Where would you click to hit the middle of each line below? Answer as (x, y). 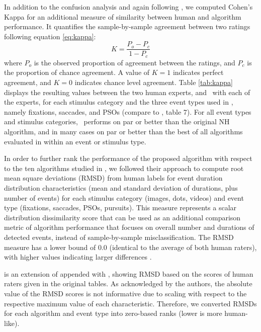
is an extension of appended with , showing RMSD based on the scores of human (129, 273)
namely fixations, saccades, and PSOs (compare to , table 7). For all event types (128, 111)
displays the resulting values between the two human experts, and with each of (127, 92)
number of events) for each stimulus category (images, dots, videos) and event (124, 197)
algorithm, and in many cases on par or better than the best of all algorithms (123, 132)
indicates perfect (198, 72)
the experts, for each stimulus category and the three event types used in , (119, 102)
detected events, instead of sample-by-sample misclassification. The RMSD (119, 237)
